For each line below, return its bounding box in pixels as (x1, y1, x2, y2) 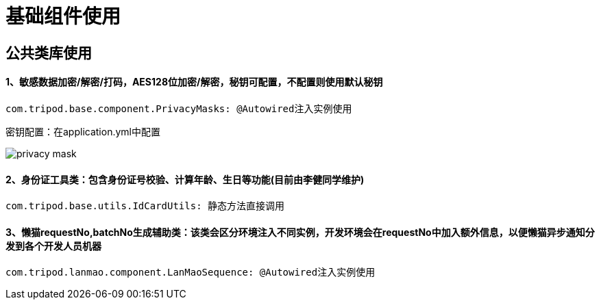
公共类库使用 (5, 44, 92, 62)
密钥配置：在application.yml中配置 (5, 125, 160, 137)
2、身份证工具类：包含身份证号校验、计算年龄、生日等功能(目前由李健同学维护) (5, 173, 365, 185)
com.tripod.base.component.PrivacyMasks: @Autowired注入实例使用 (5, 103, 352, 114)
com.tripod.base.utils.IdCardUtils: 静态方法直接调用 (5, 200, 285, 212)
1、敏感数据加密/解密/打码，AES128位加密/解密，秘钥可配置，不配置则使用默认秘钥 (5, 76, 383, 88)
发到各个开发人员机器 (5, 239, 101, 252)
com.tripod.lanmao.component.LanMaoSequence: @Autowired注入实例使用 (5, 267, 376, 278)
